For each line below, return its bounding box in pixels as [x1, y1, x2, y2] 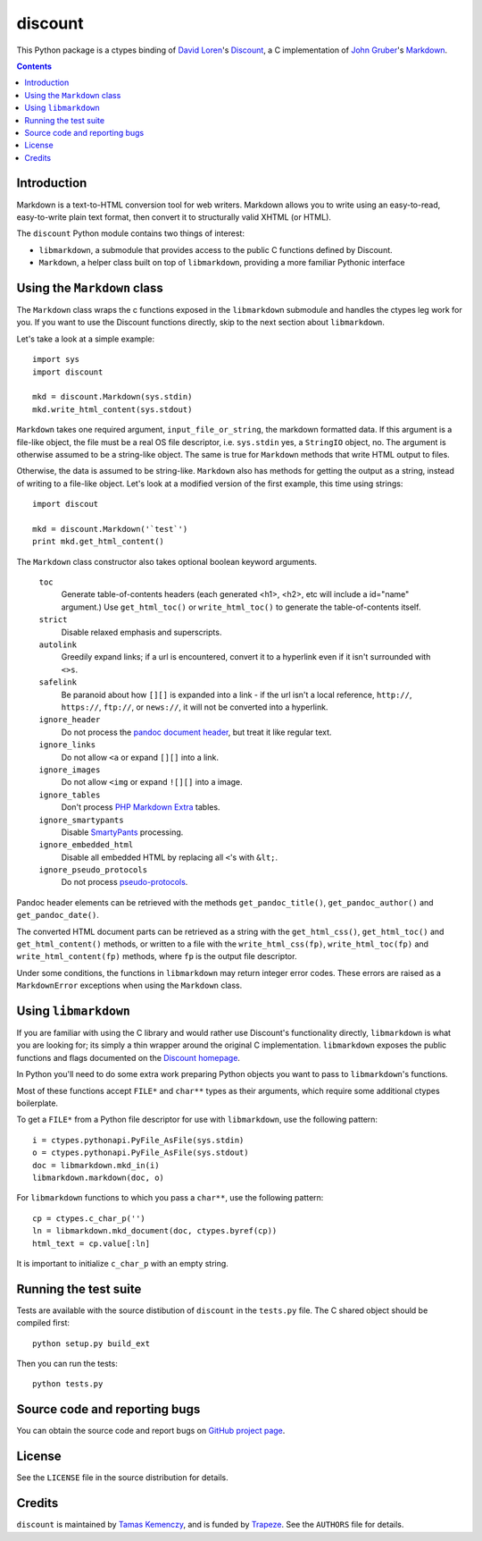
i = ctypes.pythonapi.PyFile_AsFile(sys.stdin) [32, 1135, 245, 1145]
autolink [38, 640, 78, 650]
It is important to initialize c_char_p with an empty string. [16, 1258, 229, 1268]
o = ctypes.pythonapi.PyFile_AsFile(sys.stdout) [32, 1148, 249, 1158]
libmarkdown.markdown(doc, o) [32, 1173, 165, 1183]
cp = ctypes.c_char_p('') [32, 1213, 146, 1224]
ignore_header [38, 715, 101, 725]
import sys [32, 354, 80, 365]
